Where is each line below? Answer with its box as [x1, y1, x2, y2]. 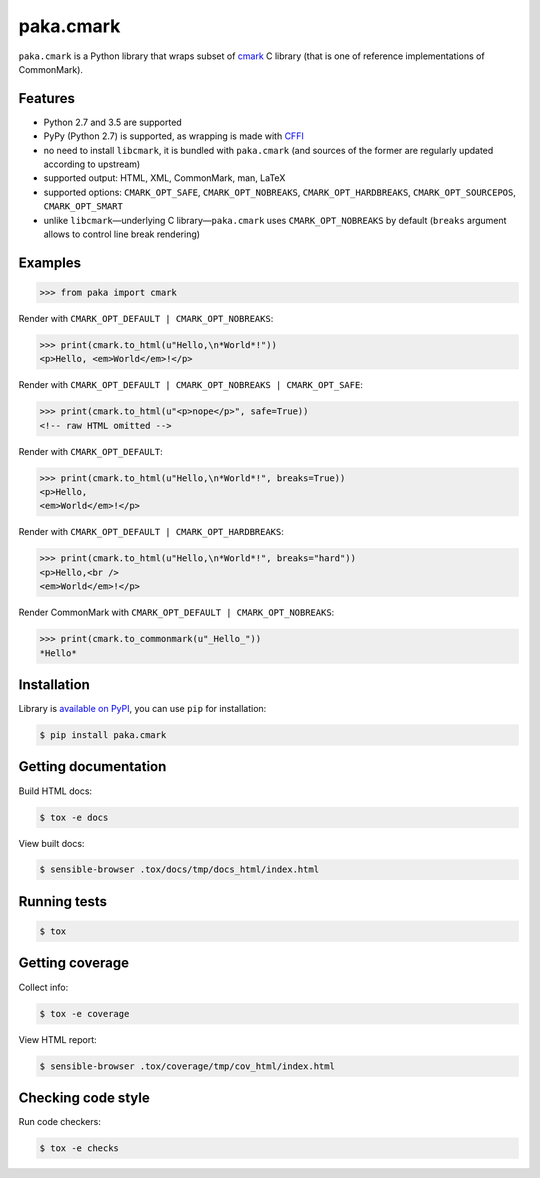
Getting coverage [18, 955, 130, 972]
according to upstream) [43, 158, 141, 170]
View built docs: [18, 837, 85, 849]
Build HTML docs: [18, 785, 93, 797]
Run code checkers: [18, 1116, 102, 1128]
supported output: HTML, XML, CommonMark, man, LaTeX [43, 172, 286, 184]
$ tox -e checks [39, 1143, 120, 1154]
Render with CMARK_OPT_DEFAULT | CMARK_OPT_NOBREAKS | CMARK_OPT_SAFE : [18, 379, 364, 391]
